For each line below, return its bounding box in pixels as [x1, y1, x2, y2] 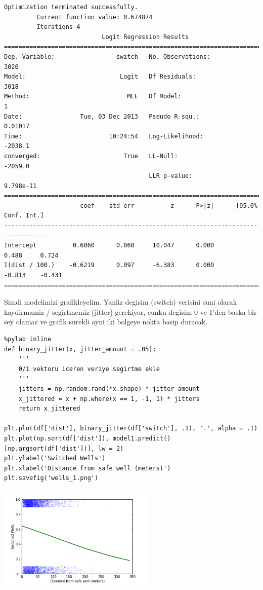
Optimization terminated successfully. [4, 4, 138, 11]
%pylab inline [4, 336, 52, 343]
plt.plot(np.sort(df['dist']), [4, 434, 109, 442]
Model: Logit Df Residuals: [4, 73, 196, 81]
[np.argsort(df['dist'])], [4, 445, 95, 452]
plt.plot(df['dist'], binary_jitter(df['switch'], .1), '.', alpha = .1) [4, 425, 258, 432]
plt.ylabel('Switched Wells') [4, 455, 106, 462]
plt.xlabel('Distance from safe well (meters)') [4, 464, 171, 472]
